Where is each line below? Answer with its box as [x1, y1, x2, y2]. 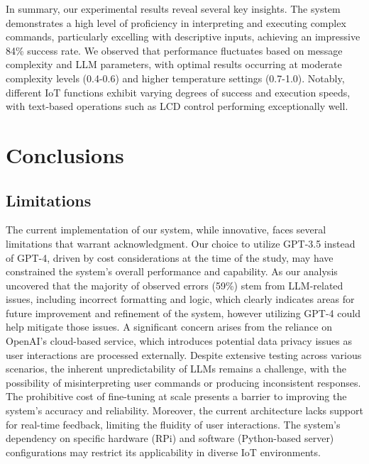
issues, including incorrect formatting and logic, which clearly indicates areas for [6, 292, 355, 306]
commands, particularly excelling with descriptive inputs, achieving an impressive [6, 29, 360, 44]
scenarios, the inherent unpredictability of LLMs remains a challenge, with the [6, 361, 346, 376]
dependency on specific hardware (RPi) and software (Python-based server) [6, 431, 334, 446]
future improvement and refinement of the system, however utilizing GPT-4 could [6, 305, 360, 320]
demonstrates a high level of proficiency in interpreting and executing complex [6, 15, 346, 30]
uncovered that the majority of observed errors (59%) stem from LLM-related [6, 277, 343, 292]
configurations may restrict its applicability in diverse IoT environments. [6, 444, 321, 459]
